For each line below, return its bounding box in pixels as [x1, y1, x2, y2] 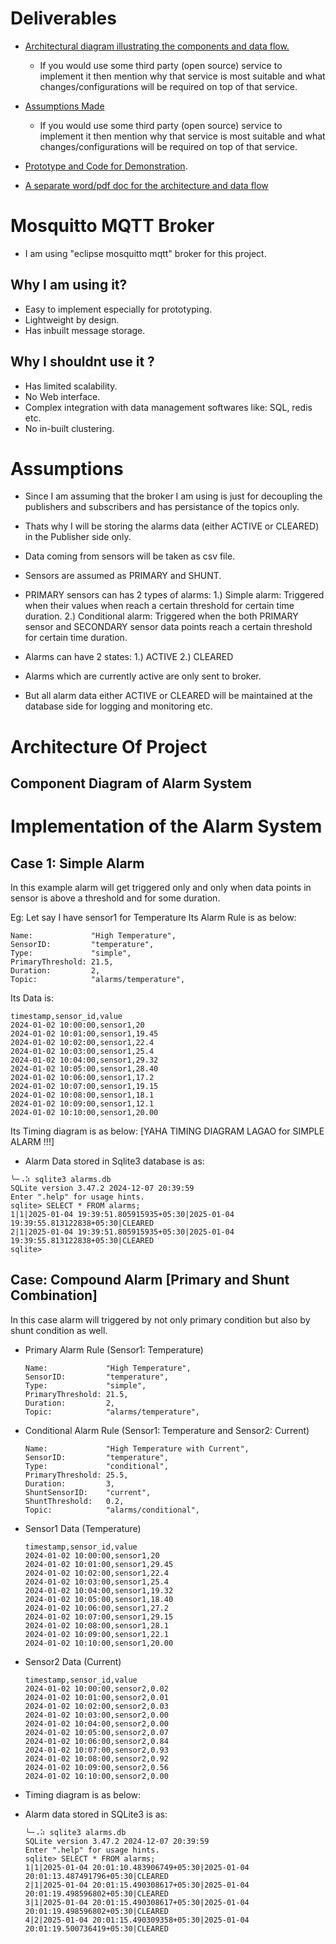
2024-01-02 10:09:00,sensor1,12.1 [10, 1099, 155, 1109]
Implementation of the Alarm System [10, 815, 323, 838]
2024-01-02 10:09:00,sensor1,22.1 [24, 1629, 169, 1639]
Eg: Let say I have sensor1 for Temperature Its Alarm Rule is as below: [10, 912, 297, 924]
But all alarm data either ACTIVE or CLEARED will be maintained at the [24, 690, 313, 702]
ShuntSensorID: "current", [24, 1487, 152, 1497]
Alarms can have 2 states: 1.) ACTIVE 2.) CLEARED [24, 651, 234, 663]
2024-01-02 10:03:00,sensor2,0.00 [24, 1710, 169, 1720]
